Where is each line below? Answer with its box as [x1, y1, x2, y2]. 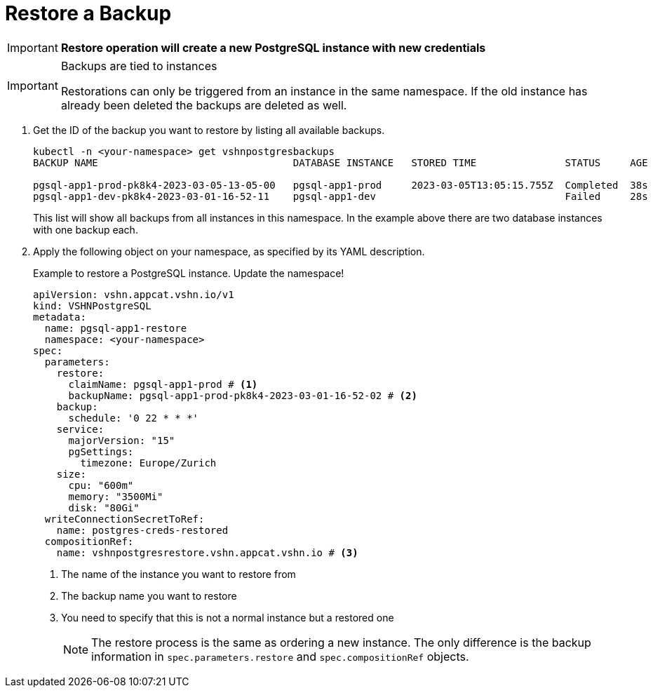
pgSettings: [68, 445, 134, 457]
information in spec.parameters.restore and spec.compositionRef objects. [91, 649, 469, 664]
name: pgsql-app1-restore [44, 322, 187, 334]
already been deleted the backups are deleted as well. [60, 97, 347, 112]
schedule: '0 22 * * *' [68, 412, 199, 424]
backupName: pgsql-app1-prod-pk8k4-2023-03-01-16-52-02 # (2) [68, 389, 417, 401]
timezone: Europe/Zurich [80, 457, 217, 469]
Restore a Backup [5, 1, 172, 25]
